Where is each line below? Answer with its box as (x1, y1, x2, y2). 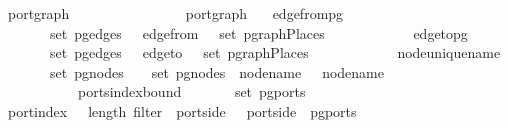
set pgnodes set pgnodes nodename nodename (49, 61, 384, 82)
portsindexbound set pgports (77, 81, 306, 102)
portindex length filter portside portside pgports (7, 100, 357, 121)
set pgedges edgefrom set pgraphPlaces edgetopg (49, 22, 468, 43)
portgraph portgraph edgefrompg (7, 3, 344, 23)
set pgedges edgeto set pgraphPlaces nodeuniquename (49, 42, 501, 63)
